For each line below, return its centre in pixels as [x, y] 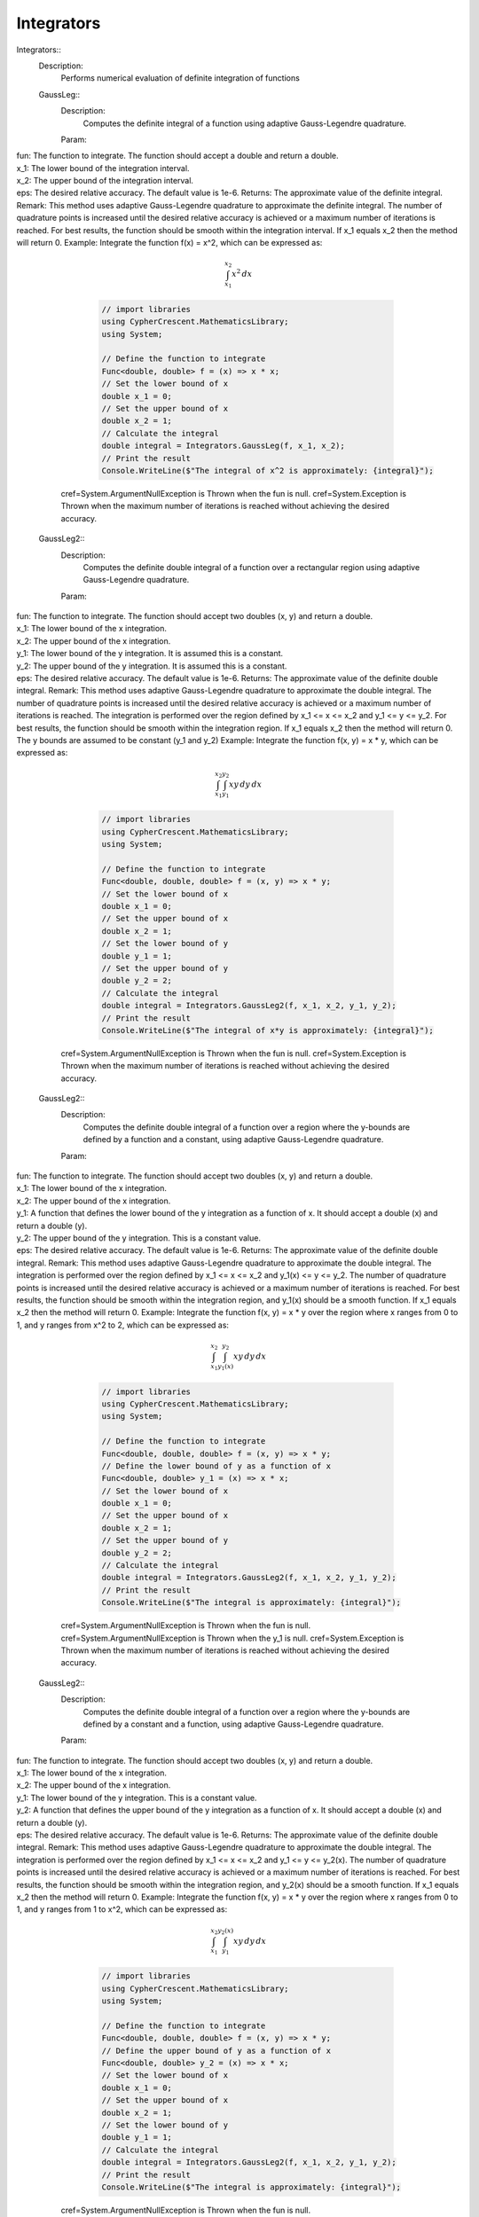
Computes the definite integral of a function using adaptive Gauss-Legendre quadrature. [245, 123]
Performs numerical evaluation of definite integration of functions [181, 78]
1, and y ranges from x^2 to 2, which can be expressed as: [123, 1325]
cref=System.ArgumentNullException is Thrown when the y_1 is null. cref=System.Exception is [232, 1638]
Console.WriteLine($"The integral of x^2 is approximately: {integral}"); [268, 470]
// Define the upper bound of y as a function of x [216, 2050]
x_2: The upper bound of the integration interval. [105, 181]
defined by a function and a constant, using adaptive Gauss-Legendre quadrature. [233, 1140]
